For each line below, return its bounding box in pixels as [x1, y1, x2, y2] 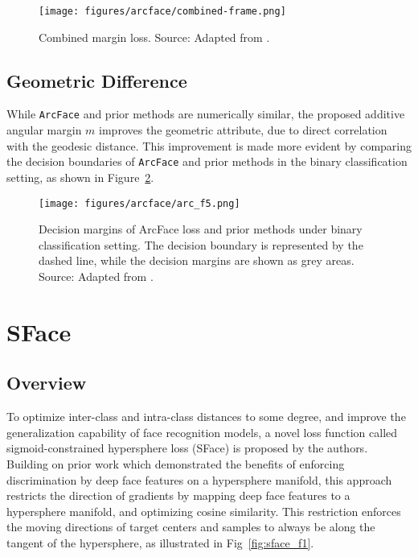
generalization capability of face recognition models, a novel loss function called [6, 423, 398, 440]
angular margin [6, 122, 82, 138]
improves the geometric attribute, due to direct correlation [99, 122, 387, 138]
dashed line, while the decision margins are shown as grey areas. [39, 252, 354, 269]
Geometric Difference [6, 68, 187, 93]
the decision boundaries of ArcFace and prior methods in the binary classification [6, 153, 408, 170]
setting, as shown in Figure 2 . [6, 168, 154, 185]
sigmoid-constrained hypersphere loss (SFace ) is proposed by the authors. [6, 439, 368, 456]
